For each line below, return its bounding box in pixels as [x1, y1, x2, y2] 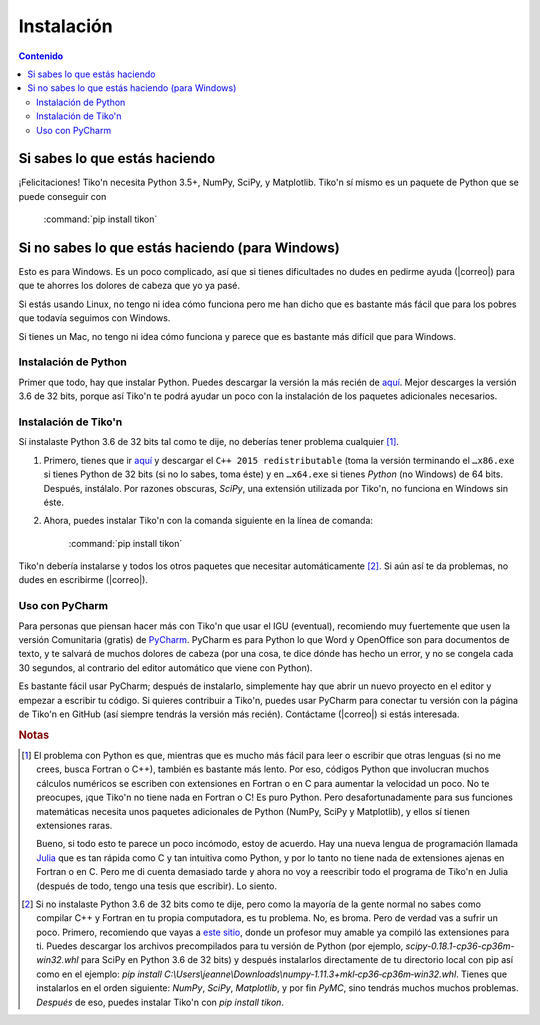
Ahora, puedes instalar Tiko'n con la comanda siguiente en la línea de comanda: [43, 515, 374, 527]
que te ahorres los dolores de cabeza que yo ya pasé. [18, 280, 240, 292]
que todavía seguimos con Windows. [18, 312, 171, 324]
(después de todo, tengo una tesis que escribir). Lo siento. [36, 880, 277, 892]
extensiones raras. [36, 819, 113, 831]
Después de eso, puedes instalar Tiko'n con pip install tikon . [36, 996, 285, 1008]
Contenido [18, 50, 64, 62]
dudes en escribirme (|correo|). [18, 574, 149, 586]
